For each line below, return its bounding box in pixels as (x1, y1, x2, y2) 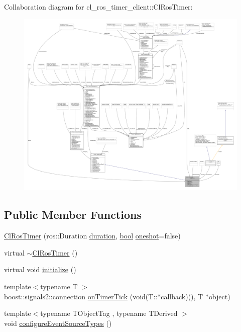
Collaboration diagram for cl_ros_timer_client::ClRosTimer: (4, 2, 193, 12)
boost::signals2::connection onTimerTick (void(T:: (4, 291, 158, 301)
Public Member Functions (4, 207, 142, 222)
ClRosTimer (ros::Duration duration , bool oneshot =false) (4, 230, 181, 241)
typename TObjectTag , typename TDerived (40, 308, 178, 318)
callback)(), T (161, 291, 203, 301)
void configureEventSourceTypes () (4, 317, 112, 328)
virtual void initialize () (4, 264, 76, 275)
